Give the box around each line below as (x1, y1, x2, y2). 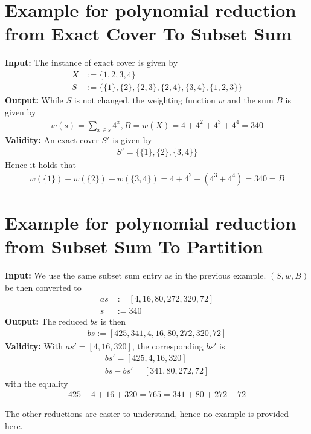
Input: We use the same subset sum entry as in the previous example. (5, 269, 266, 282)
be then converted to (5, 280, 82, 293)
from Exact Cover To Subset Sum (5, 21, 292, 46)
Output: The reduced (5, 315, 88, 328)
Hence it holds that (5, 158, 76, 171)
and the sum (227, 93, 274, 106)
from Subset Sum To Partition (5, 234, 263, 259)
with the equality (5, 377, 68, 389)
